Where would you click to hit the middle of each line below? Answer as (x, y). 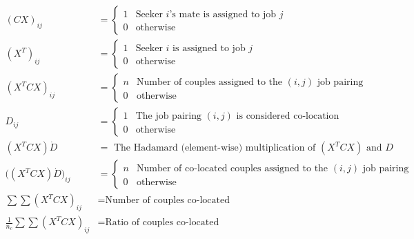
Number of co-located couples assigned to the (233, 169)
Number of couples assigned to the (209, 83)
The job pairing (168, 116)
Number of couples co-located (167, 201)
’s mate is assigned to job (223, 15)
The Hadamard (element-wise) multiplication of (215, 148)
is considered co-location (288, 116)
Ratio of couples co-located (162, 223)
